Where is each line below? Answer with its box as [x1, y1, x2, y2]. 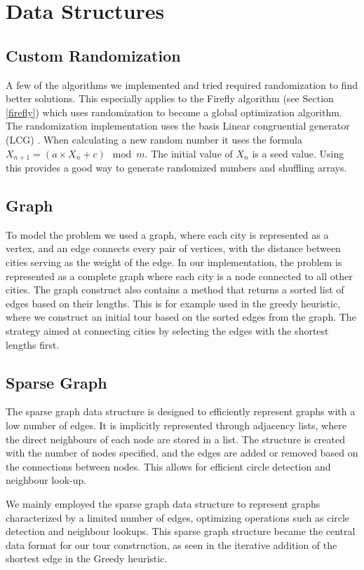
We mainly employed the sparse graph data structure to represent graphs [6, 496, 321, 510]
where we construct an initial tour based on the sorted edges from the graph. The [6, 310, 356, 324]
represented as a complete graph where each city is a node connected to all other [6, 268, 353, 283]
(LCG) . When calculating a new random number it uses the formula [6, 132, 302, 146]
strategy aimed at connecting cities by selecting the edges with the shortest [6, 323, 329, 338]
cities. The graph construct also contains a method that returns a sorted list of [6, 282, 344, 297]
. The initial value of [144, 146, 233, 160]
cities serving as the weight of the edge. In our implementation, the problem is [6, 254, 342, 269]
